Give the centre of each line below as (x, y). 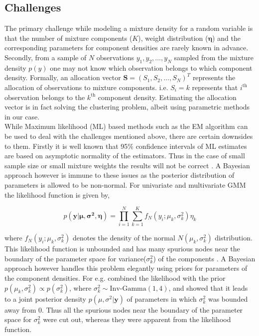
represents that (215, 87)
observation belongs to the (45, 97)
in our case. (22, 116)
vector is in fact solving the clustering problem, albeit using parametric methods (127, 107)
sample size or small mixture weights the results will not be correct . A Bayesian (127, 165)
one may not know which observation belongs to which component (151, 67)
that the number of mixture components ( (68, 38)
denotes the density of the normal (124, 238)
